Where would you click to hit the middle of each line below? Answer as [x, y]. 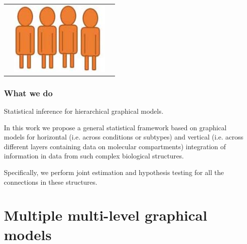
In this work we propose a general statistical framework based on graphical [115, 127]
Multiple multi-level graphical [106, 215]
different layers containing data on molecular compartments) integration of [115, 146]
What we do [28, 93]
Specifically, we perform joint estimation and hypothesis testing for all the [114, 172]
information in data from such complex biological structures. [94, 156]
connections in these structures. [51, 182]
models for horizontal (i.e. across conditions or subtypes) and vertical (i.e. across [124, 137]
